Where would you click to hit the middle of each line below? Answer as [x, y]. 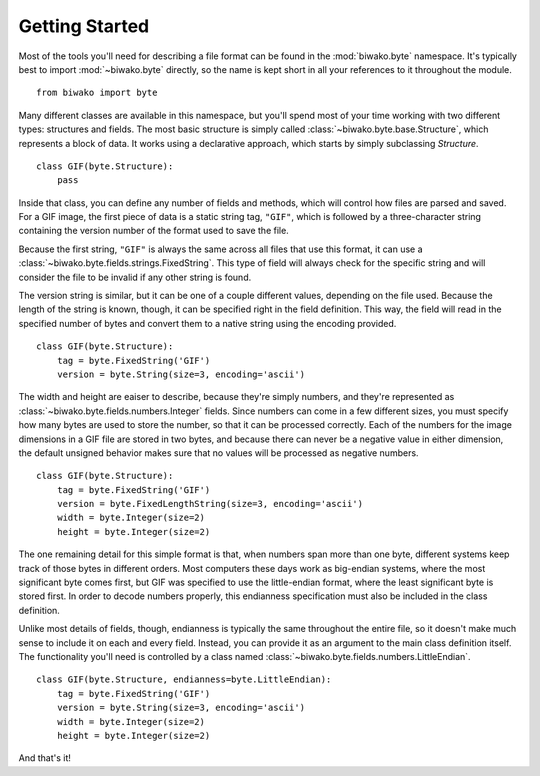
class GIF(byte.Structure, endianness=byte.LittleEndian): [184, 679]
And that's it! [45, 758]
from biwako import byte [97, 93]
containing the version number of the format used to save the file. [153, 231]
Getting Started [84, 26]
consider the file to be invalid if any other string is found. [135, 277]
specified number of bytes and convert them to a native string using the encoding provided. [207, 323]
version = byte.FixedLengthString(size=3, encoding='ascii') [210, 504]
